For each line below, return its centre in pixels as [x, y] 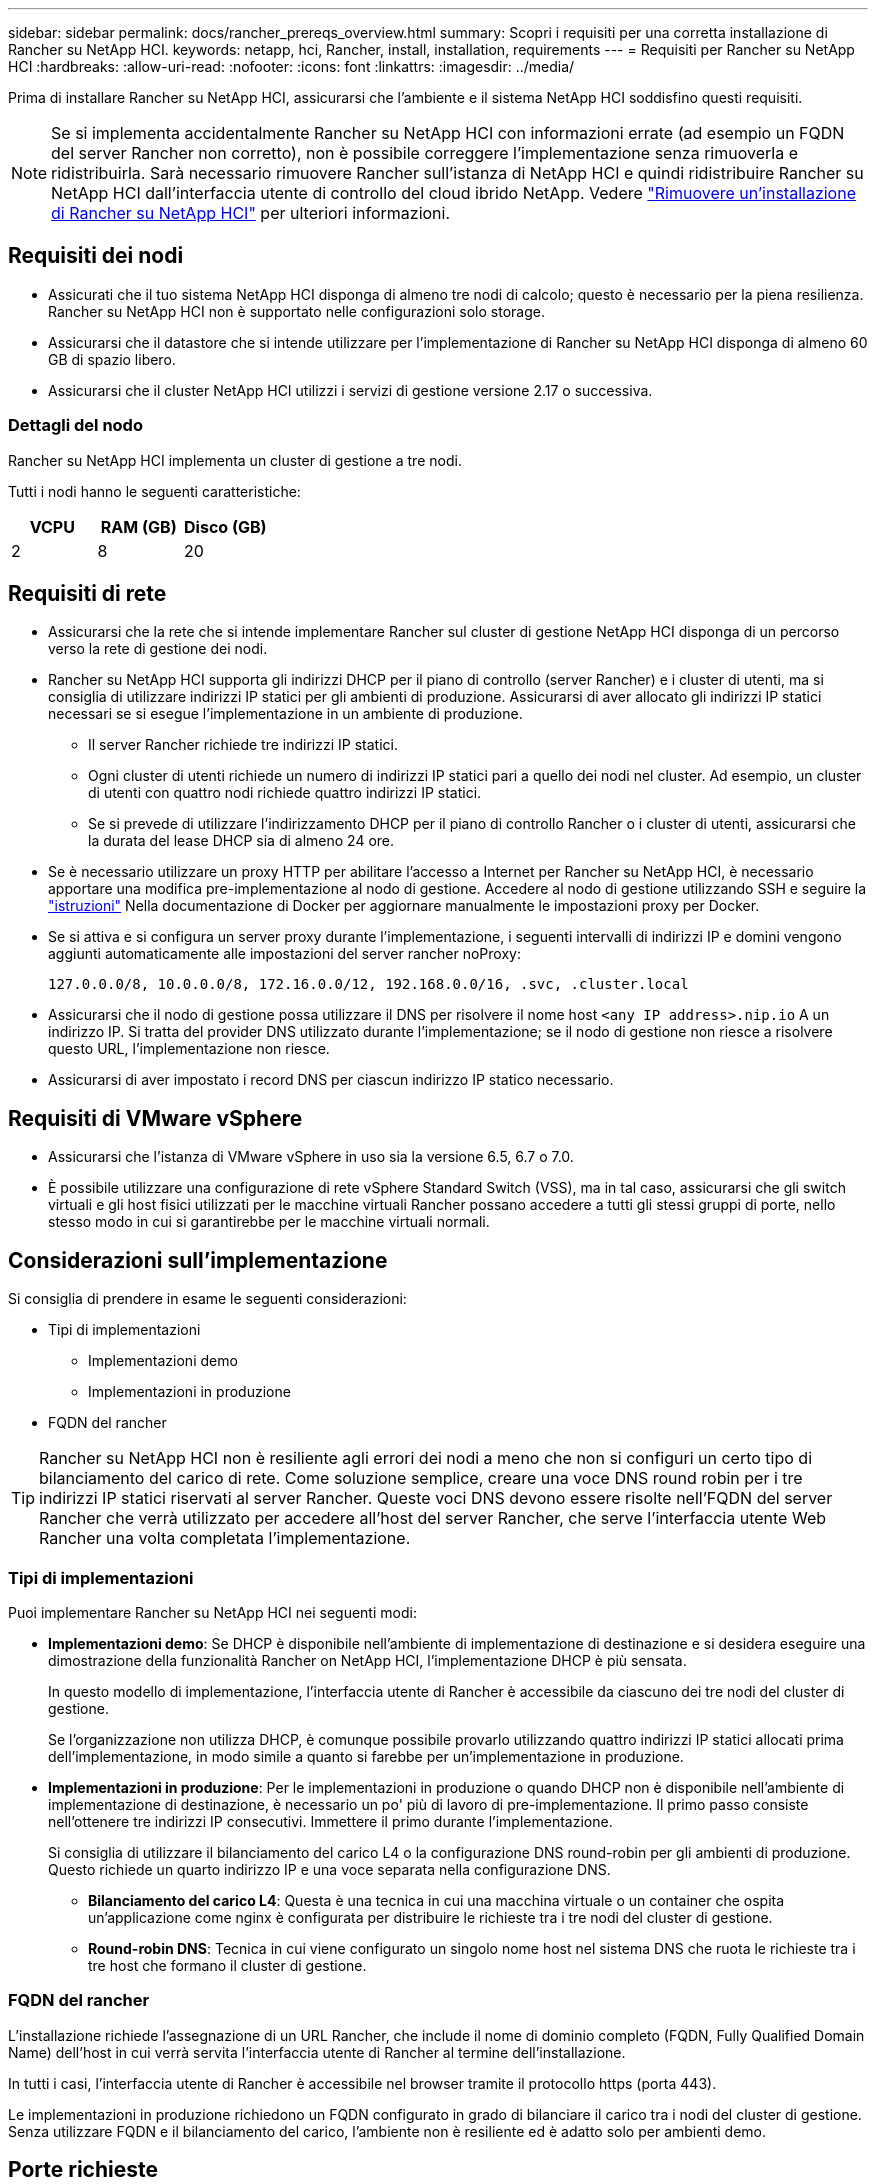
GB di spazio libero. [112, 359]
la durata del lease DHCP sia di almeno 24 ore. [241, 841]
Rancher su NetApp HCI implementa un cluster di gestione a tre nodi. [235, 460]
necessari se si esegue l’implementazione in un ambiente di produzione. [285, 714]
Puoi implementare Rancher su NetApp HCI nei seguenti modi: [212, 1612]
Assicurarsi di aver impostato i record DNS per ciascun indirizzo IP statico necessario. [331, 1080]
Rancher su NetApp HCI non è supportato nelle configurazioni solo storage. [296, 311]
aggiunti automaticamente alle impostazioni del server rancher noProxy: [284, 954]
